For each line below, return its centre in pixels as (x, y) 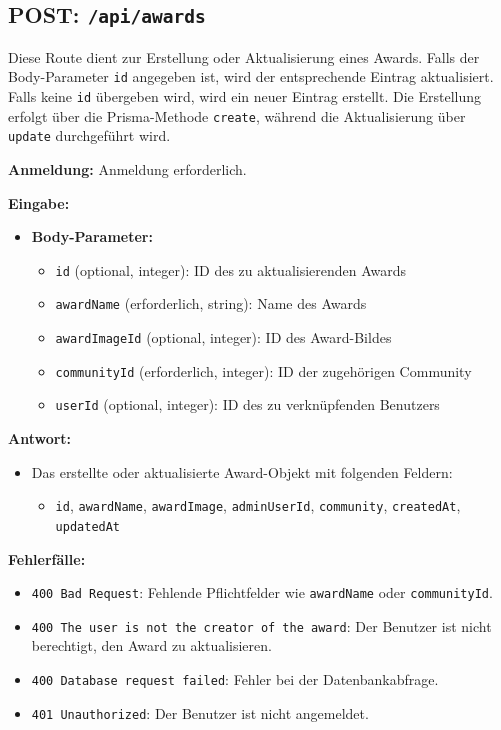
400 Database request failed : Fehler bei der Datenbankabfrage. (235, 679)
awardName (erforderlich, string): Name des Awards (211, 303)
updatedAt (88, 526)
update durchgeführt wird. (89, 135)
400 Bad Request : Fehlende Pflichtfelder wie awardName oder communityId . (262, 592)
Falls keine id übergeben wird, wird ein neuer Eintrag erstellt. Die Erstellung (244, 96)
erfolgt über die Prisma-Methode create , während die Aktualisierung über (237, 115)
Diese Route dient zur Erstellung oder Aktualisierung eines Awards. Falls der (244, 56)
